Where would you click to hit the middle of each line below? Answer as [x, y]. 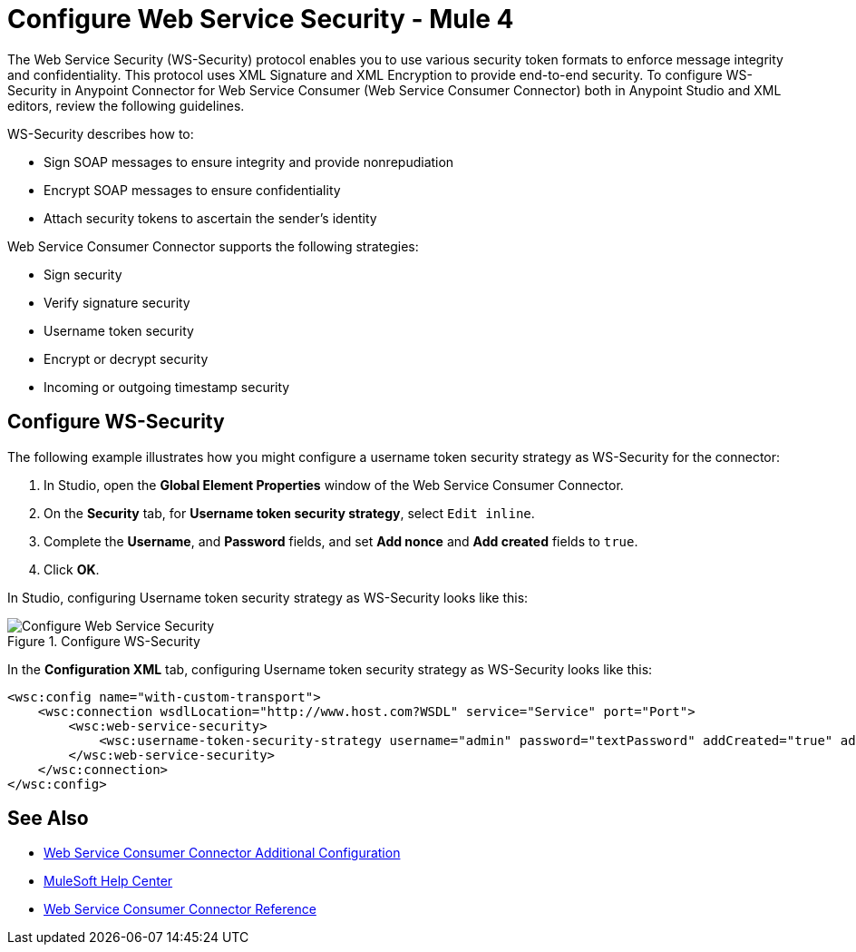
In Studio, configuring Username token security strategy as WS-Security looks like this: [268, 597]
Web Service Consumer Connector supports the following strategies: [213, 246]
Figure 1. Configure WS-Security [104, 641]
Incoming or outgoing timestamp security [167, 387]
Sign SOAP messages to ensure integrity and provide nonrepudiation [249, 162]
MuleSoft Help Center [108, 881]
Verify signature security [117, 302]
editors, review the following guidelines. [126, 105]
